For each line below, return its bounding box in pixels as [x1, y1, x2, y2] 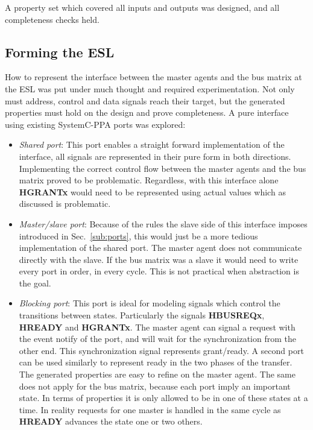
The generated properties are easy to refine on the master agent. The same [19, 368, 296, 381]
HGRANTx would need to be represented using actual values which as [19, 185, 286, 198]
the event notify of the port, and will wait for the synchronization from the [19, 332, 296, 345]
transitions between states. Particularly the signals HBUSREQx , [19, 309, 265, 321]
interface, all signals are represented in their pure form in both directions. [19, 150, 291, 162]
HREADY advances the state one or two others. [19, 415, 203, 428]
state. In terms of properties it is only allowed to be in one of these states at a [19, 391, 308, 404]
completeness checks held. [5, 13, 100, 25]
